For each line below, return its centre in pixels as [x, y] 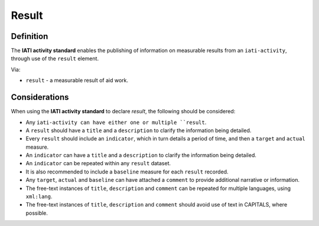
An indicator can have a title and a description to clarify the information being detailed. [141, 155]
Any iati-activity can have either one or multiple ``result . [116, 122]
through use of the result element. [55, 58]
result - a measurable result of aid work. [77, 80]
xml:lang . [39, 196]
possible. [37, 213]
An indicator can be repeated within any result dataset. [98, 163]
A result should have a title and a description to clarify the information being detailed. [139, 130]
